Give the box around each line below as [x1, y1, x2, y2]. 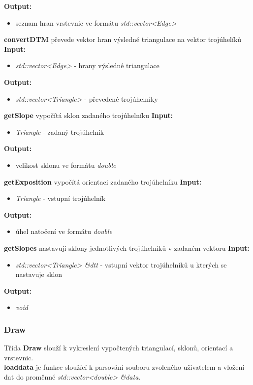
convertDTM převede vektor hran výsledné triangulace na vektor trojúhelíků [4, 34, 242, 44]
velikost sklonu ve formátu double [15, 159, 116, 170]
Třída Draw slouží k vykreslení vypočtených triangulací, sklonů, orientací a [4, 343, 233, 353]
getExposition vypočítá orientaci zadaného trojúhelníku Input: [4, 176, 202, 187]
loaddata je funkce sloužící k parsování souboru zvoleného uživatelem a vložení [4, 362, 245, 372]
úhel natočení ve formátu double [15, 226, 113, 236]
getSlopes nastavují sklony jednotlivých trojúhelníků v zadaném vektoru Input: [4, 242, 250, 253]
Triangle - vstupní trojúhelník [15, 193, 106, 203]
